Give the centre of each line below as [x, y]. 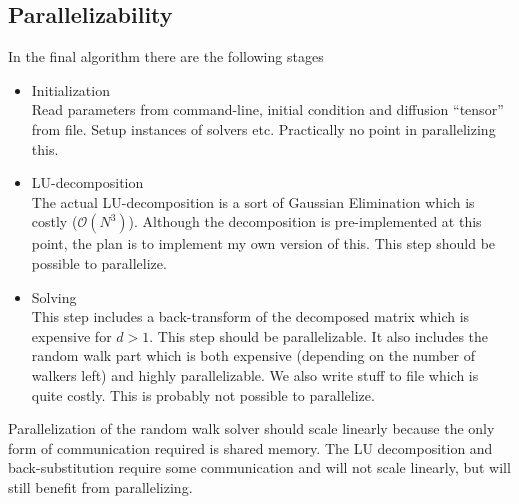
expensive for [71, 335]
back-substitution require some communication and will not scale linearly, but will [259, 467]
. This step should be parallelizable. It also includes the [319, 335]
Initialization [70, 89]
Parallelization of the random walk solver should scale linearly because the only [251, 428]
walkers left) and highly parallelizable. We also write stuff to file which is [255, 374]
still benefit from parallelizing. [100, 486]
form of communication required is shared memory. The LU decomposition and [250, 447]
